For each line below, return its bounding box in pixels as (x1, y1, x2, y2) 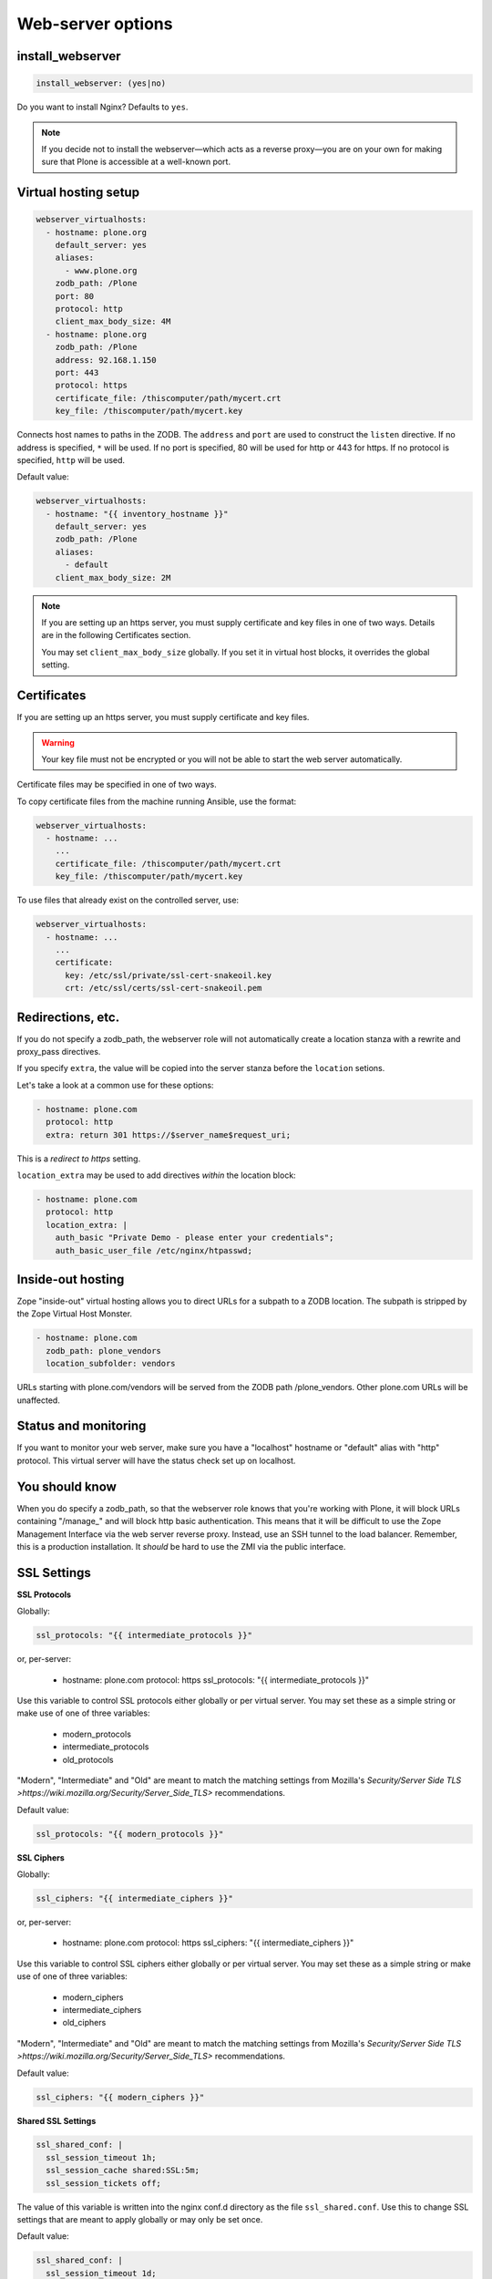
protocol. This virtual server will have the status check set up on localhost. (16, 1455, 296, 1466)
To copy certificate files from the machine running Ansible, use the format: (16, 796, 297, 807)
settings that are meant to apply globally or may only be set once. (16, 2214, 263, 2225)
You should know (16, 1479, 118, 1494)
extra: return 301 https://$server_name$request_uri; (46, 1129, 292, 1139)
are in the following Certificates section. (41, 630, 191, 641)
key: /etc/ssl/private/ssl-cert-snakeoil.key (65, 970, 272, 980)
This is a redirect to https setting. (16, 1153, 141, 1164)
